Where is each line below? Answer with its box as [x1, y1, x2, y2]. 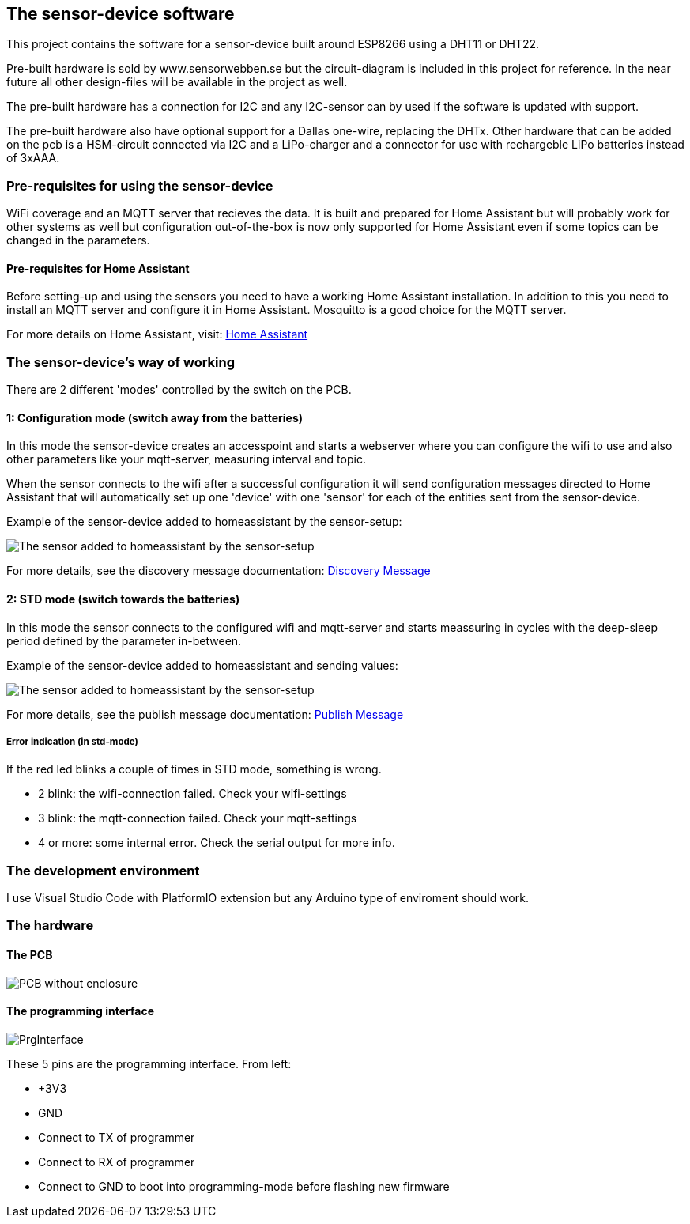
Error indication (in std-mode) [6, 735, 138, 747]
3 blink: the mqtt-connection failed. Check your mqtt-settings [38, 811, 357, 825]
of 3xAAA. [6, 151, 60, 165]
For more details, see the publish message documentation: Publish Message [6, 707, 404, 721]
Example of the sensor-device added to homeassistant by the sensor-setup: [6, 515, 402, 529]
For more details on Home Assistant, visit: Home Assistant [6, 327, 308, 342]
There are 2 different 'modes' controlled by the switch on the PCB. [6, 383, 352, 397]
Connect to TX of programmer [38, 1130, 195, 1144]
